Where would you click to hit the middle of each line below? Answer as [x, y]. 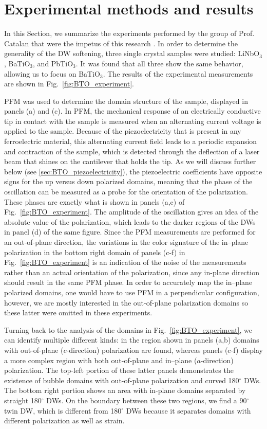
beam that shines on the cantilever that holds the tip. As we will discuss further [130, 161]
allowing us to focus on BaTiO [52, 73]
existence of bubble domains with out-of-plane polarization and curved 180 [122, 380]
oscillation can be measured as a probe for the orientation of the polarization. [126, 192]
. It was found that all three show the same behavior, [159, 63]
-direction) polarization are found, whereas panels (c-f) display [165, 350]
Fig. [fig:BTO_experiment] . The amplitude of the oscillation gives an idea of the [131, 212]
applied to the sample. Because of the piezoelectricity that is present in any [123, 131]
